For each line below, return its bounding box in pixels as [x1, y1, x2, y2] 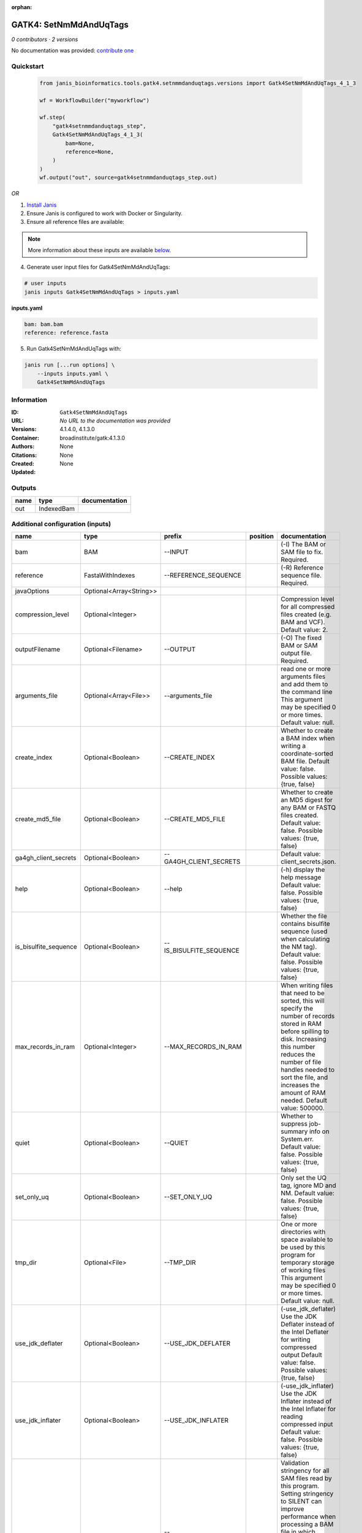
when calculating [281, 935, 330, 944]
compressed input [281, 1420, 333, 1429]
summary [281, 1127, 308, 1136]
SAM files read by [281, 1474, 332, 1483]
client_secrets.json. [281, 857, 336, 866]
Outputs [11, 484, 37, 492]
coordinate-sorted [281, 749, 333, 758]
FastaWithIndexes [83, 571, 135, 579]
